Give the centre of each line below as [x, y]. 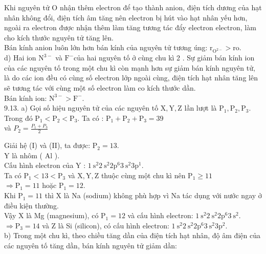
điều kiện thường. [31, 205]
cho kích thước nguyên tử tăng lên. [59, 37]
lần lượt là [201, 108]
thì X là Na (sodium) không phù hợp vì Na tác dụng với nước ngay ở [153, 195]
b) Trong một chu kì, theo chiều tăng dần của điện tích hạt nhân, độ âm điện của [132, 235]
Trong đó [18, 118]
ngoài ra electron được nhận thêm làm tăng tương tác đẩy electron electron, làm [130, 27]
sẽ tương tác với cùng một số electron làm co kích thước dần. [100, 87]
